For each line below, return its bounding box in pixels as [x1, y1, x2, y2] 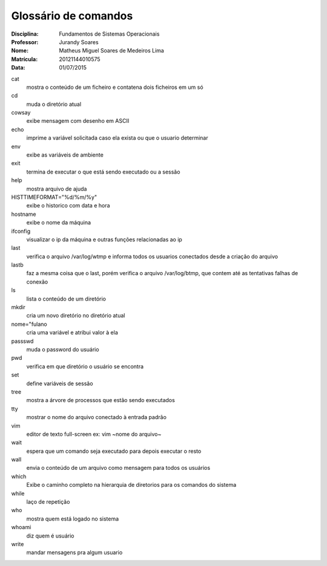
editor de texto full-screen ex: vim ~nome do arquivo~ [26, 430, 162, 438]
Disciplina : [11, 30, 39, 37]
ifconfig [11, 227, 30, 235]
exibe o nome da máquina [26, 219, 91, 226]
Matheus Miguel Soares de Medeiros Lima [59, 47, 165, 54]
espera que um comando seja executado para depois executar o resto [26, 447, 202, 455]
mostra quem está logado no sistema [26, 515, 119, 522]
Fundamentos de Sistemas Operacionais [59, 30, 160, 37]
